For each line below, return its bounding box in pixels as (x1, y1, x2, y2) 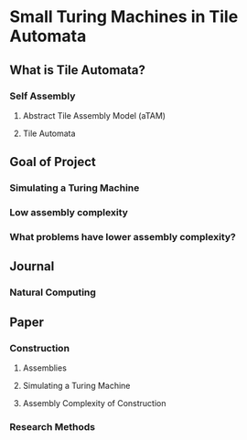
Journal (9, 258, 55, 275)
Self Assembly (9, 89, 76, 102)
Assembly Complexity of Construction (22, 398, 166, 409)
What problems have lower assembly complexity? (9, 231, 236, 244)
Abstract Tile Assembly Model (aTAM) (22, 110, 166, 120)
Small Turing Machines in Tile (9, 6, 239, 27)
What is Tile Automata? (9, 62, 146, 78)
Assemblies (22, 362, 67, 373)
